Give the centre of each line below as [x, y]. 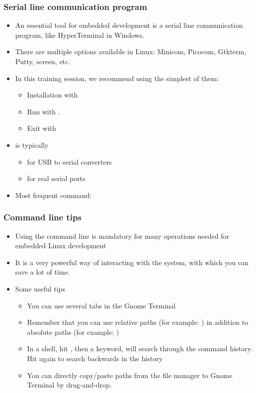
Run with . [43, 111]
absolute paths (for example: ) [73, 332]
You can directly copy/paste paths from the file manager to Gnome [130, 375]
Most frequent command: [53, 195]
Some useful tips [40, 288]
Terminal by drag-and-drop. [69, 385]
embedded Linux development [61, 246]
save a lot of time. [43, 272]
